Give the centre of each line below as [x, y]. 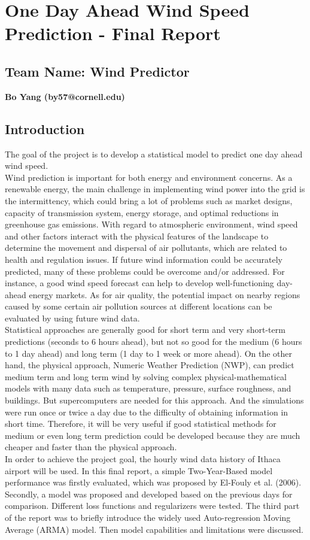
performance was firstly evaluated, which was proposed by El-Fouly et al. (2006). [153, 482]
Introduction [45, 128]
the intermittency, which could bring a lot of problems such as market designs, [149, 200]
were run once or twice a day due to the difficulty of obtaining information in [147, 412]
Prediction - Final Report [113, 33]
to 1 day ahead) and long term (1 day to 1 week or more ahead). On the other [149, 353]
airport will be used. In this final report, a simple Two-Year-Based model [139, 470]
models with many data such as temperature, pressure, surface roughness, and [148, 388]
